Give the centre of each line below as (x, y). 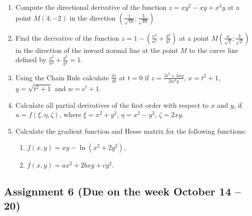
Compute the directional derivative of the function (91, 7)
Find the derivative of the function (67, 37)
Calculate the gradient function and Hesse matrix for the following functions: (131, 131)
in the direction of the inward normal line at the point (97, 50)
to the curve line (214, 50)
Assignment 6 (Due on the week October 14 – (123, 191)
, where (70, 114)
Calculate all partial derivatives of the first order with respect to (112, 105)
